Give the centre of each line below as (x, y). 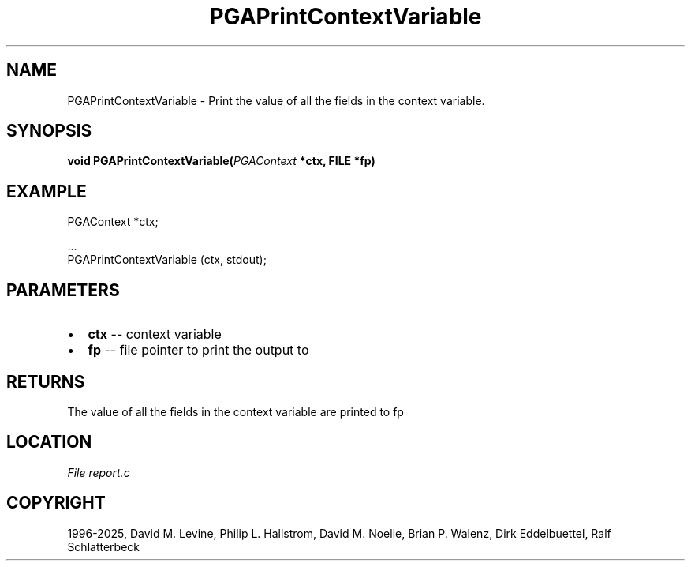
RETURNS (46, 381)
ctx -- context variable (155, 334)
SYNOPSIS (49, 131)
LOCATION (49, 442)
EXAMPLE (47, 191)
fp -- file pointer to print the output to (198, 350)
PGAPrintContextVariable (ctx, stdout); (167, 260)
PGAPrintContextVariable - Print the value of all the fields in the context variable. (276, 100)
